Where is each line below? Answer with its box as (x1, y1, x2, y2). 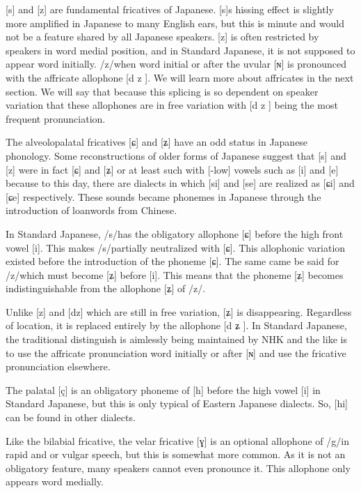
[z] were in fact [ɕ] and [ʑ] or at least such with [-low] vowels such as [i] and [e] (6, 162, 339, 176)
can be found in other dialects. (6, 410, 136, 425)
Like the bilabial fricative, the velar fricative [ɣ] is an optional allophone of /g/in (6, 433, 349, 448)
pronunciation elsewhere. (6, 359, 111, 374)
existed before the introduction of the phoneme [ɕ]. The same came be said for (6, 254, 339, 268)
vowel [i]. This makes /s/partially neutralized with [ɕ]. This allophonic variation (6, 240, 346, 255)
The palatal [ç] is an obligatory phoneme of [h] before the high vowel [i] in (6, 382, 321, 397)
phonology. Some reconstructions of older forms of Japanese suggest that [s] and (6, 148, 346, 162)
